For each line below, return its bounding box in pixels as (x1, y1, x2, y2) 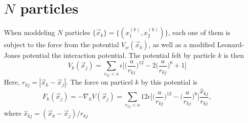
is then (224, 50, 244, 60)
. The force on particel (66, 77, 133, 87)
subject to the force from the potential (4, 39, 119, 50)
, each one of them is (168, 27, 230, 37)
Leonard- (217, 39, 244, 50)
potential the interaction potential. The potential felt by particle (23, 50, 216, 60)
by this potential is (141, 77, 198, 87)
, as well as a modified (148, 39, 215, 50)
